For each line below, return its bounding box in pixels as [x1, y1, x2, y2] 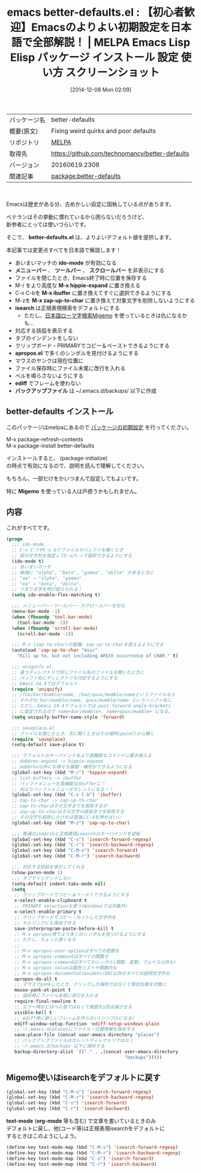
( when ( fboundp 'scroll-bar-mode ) [11, 625, 98, 631]
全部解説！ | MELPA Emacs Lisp [32, 36, 191, 49]
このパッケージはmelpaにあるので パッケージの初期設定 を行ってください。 [6, 423, 192, 431]
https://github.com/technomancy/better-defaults [50, 149, 190, 157]
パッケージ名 [9, 116, 46, 124]
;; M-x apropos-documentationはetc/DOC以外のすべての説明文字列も [14, 970, 171, 976]
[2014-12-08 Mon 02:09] [70, 86, 132, 93]
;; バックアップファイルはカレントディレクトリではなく [14, 1038, 134, 1044]
